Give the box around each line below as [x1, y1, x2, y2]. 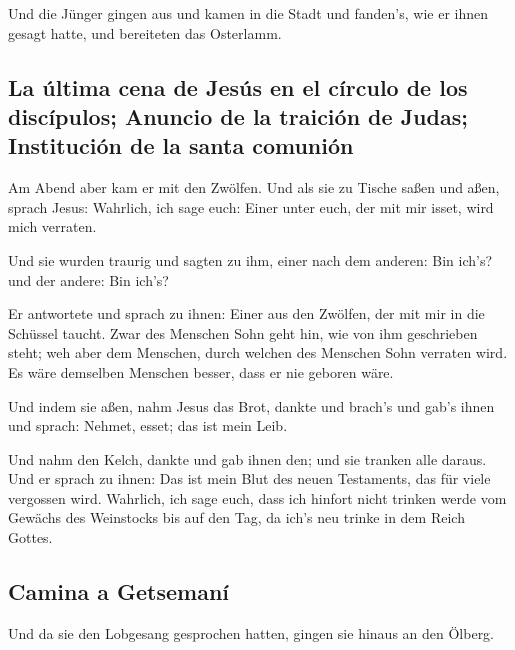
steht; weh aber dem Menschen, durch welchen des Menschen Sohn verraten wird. [8, 342, 508, 363]
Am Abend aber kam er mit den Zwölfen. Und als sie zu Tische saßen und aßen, [8, 177, 500, 198]
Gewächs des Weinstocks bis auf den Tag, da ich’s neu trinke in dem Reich [8, 507, 465, 528]
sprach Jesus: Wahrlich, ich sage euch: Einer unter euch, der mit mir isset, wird [8, 196, 494, 217]
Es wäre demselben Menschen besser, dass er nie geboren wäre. [8, 361, 394, 382]
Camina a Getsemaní [8, 576, 230, 607]
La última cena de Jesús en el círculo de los [8, 71, 468, 102]
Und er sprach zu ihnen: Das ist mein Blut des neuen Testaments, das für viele [8, 468, 491, 489]
